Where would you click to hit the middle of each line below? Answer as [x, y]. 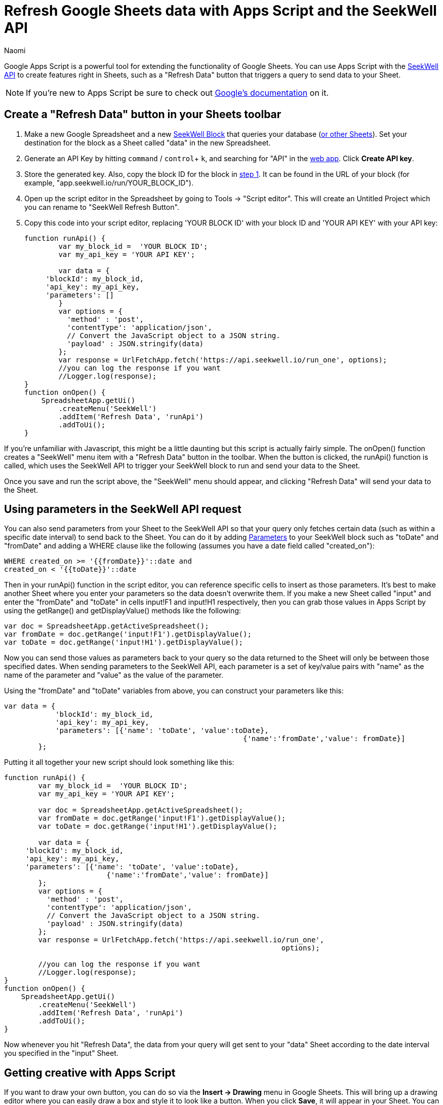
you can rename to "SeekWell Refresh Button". [102, 207]
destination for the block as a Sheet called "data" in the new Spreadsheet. [148, 142]
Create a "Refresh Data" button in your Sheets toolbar [143, 115]
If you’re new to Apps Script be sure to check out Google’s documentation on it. [177, 93]
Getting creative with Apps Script [90, 1073]
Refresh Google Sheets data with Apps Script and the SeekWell [220, 11]
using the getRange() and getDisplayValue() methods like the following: [123, 611]
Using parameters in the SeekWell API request [123, 509]
